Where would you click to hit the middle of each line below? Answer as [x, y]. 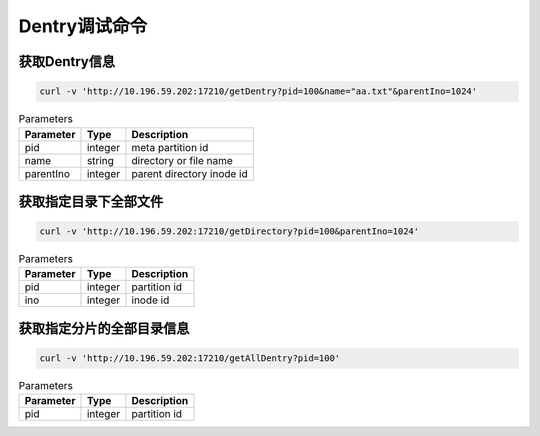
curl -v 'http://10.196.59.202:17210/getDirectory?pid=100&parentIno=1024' [229, 231]
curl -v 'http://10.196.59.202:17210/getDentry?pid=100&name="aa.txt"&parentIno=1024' [258, 91]
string [100, 160]
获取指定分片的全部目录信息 [104, 328]
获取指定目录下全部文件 [91, 201]
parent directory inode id [190, 173]
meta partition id [170, 147]
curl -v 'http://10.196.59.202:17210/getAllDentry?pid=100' [190, 358]
